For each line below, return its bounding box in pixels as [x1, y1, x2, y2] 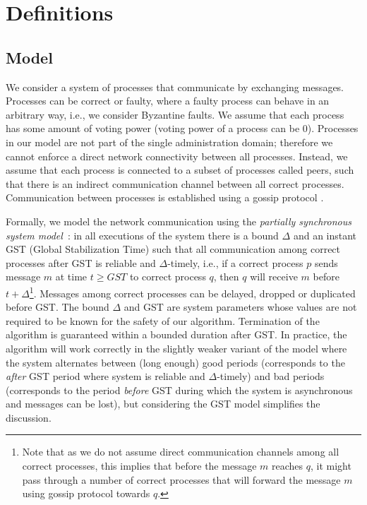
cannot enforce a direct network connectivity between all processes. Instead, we [6, 148, 348, 163]
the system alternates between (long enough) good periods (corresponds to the [6, 355, 345, 369]
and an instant [293, 227, 357, 242]
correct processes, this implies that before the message [22, 458, 257, 473]
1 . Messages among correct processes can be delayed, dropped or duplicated [29, 283, 356, 300]
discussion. [6, 410, 52, 424]
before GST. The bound [6, 299, 109, 314]
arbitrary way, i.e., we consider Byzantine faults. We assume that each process [6, 107, 344, 121]
